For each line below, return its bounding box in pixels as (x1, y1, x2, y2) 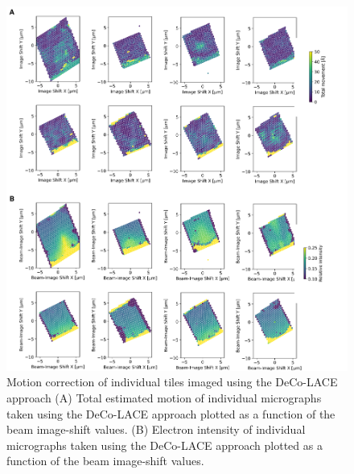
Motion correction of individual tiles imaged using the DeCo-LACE (6, 373, 338, 390)
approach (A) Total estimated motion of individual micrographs (6, 389, 322, 406)
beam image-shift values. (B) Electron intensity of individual (6, 421, 306, 438)
